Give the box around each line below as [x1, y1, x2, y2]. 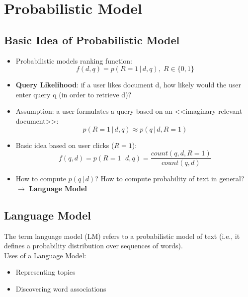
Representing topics [15, 267, 76, 277]
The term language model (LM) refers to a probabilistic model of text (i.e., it [4, 230, 240, 241]
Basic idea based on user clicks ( [15, 140, 114, 150]
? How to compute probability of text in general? [95, 173, 245, 184]
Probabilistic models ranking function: [15, 55, 133, 66]
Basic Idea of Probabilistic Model [4, 32, 180, 47]
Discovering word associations [15, 283, 106, 294]
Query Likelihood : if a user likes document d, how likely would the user [15, 79, 241, 90]
